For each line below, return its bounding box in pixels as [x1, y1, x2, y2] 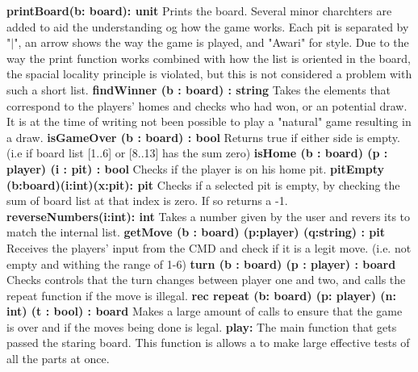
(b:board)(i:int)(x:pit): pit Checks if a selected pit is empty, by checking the [6, 176, 400, 193]
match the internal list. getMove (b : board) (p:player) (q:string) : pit [6, 224, 385, 240]
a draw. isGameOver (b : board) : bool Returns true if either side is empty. [6, 128, 400, 145]
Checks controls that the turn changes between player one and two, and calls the [6, 271, 406, 288]
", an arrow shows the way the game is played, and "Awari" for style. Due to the [14, 34, 409, 51]
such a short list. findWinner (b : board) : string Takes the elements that [6, 81, 391, 98]
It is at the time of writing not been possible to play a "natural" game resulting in [6, 113, 412, 130]
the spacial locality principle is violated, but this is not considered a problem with [6, 65, 412, 82]
